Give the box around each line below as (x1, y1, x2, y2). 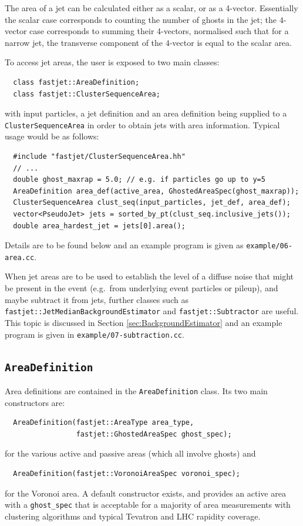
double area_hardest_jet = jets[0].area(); (13, 221, 186, 230)
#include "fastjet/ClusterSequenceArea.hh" (13, 152, 186, 161)
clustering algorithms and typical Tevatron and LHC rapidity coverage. (5, 510, 261, 522)
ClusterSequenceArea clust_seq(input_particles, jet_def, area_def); (13, 198, 291, 207)
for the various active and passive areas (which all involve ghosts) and (5, 447, 256, 460)
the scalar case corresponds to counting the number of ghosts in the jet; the (5, 13, 277, 25)
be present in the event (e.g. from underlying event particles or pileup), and (5, 282, 278, 294)
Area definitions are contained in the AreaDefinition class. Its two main (5, 384, 268, 397)
